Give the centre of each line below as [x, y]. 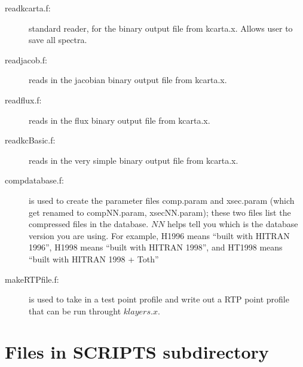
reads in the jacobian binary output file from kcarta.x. [128, 80]
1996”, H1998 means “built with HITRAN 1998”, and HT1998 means [156, 247]
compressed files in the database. [89, 224]
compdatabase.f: [34, 180]
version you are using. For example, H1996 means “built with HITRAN [159, 235]
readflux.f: [23, 100]
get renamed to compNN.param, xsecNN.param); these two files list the [160, 212]
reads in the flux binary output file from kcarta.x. [120, 120]
